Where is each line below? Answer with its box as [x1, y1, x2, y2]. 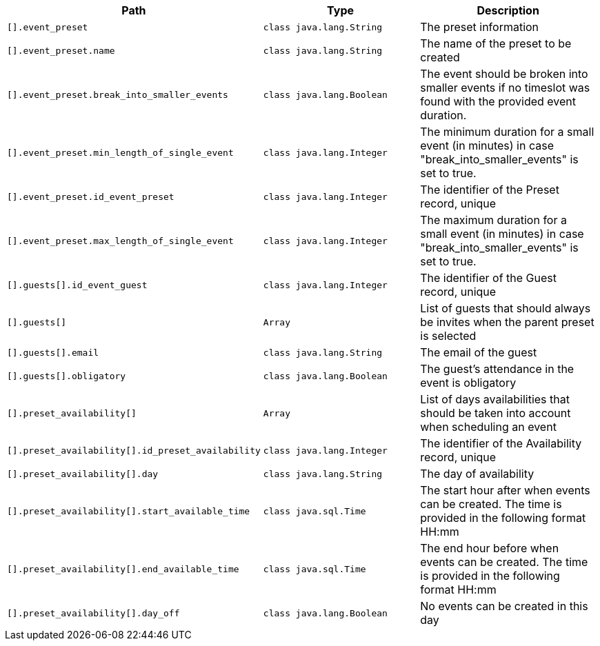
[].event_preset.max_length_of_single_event [7, 235, 234, 246]
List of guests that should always [420, 301, 591, 315]
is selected [420, 329, 477, 343]
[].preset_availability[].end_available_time [7, 563, 239, 574]
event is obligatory [420, 376, 517, 390]
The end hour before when [420, 541, 559, 555]
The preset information [420, 20, 539, 34]
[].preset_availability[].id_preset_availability [7, 445, 261, 456]
